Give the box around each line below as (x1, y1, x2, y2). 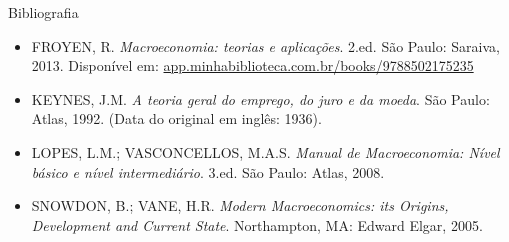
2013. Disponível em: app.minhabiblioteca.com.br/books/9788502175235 (31, 55, 474, 76)
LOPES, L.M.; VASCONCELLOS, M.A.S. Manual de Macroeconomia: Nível (31, 141, 500, 162)
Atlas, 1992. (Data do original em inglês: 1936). (31, 108, 322, 129)
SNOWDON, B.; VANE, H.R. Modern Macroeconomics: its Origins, (31, 195, 449, 216)
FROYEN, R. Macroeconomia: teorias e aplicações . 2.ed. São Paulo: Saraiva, (31, 35, 500, 56)
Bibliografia (8, 2, 79, 22)
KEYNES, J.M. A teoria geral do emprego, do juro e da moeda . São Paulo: (31, 88, 490, 109)
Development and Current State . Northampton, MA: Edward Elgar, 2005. (31, 214, 483, 235)
